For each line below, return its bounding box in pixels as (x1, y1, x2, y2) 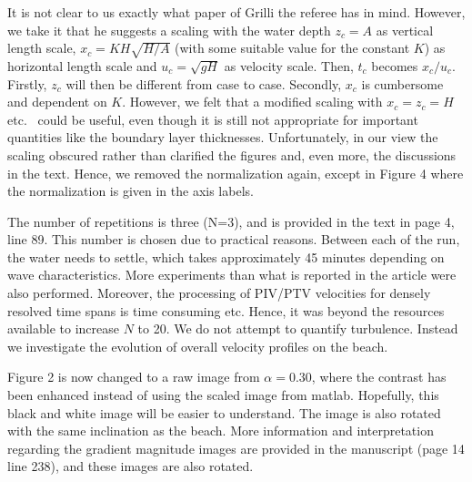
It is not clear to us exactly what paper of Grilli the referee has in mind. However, (7, 3, 466, 21)
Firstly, (7, 74, 47, 93)
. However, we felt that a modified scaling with (122, 92, 383, 111)
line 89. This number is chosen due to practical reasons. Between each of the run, (7, 230, 460, 249)
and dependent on (7, 92, 107, 111)
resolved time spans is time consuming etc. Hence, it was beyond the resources (7, 301, 445, 320)
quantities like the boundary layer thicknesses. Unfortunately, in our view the (7, 128, 438, 147)
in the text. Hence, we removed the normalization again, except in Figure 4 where (7, 163, 464, 182)
